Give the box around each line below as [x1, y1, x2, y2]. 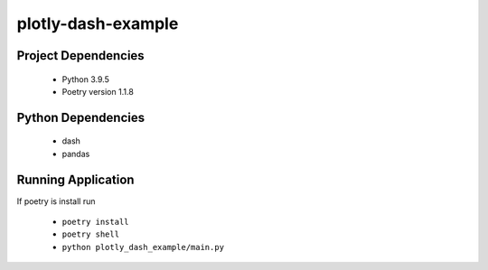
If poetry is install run [16, 195, 96, 207]
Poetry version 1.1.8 [61, 86, 135, 97]
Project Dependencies [16, 48, 145, 63]
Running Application [16, 172, 135, 187]
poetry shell [61, 229, 120, 239]
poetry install [61, 217, 130, 228]
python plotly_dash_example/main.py [61, 242, 225, 252]
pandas [61, 148, 90, 159]
